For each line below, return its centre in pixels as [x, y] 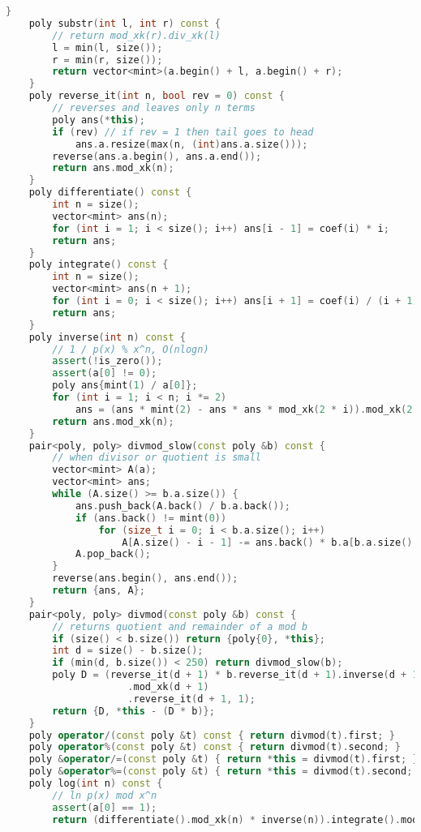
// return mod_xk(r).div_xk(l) [136, 35]
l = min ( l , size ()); [107, 47]
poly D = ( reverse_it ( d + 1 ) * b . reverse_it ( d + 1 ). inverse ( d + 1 [235, 675]
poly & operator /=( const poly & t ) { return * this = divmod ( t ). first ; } [223, 759]
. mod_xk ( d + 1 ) [168, 687]
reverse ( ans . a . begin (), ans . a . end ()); [157, 156]
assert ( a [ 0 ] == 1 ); [105, 807]
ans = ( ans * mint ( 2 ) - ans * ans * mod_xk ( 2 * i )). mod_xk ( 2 [244, 409]
